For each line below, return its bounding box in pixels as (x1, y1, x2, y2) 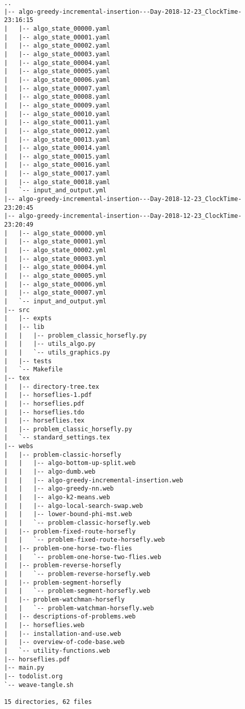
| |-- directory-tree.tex (4, 383, 100, 390)
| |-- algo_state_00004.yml (4, 263, 107, 271)
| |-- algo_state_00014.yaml (4, 144, 110, 152)
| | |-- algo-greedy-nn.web (4, 485, 114, 493)
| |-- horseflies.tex (4, 417, 85, 425)
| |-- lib (4, 323, 44, 330)
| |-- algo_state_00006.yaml (4, 76, 110, 83)
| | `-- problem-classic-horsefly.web (4, 519, 151, 527)
